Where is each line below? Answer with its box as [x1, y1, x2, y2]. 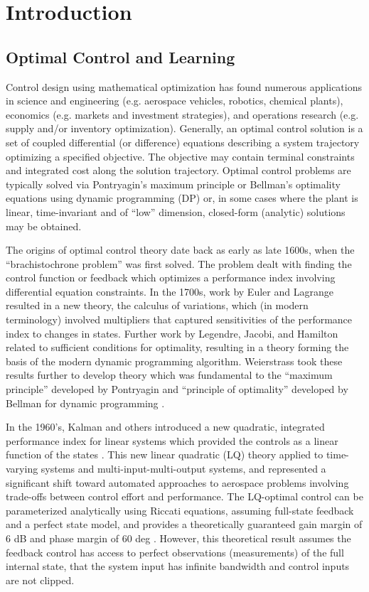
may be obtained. [6, 218, 82, 233]
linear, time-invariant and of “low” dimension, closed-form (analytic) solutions [6, 204, 346, 219]
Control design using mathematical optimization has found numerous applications [6, 79, 363, 94]
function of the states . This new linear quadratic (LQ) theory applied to [6, 447, 323, 462]
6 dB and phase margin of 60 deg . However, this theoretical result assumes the [6, 530, 351, 545]
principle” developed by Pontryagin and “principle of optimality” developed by [6, 382, 348, 397]
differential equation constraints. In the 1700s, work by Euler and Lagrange [6, 284, 333, 298]
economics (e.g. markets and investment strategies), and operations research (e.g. [6, 107, 359, 122]
